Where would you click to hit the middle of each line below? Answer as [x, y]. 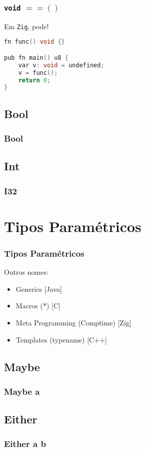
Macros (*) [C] [38, 306]
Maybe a [22, 391]
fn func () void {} [34, 42]
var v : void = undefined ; [61, 65]
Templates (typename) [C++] [61, 339]
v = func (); [38, 73]
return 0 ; [34, 80]
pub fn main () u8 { [36, 58]
